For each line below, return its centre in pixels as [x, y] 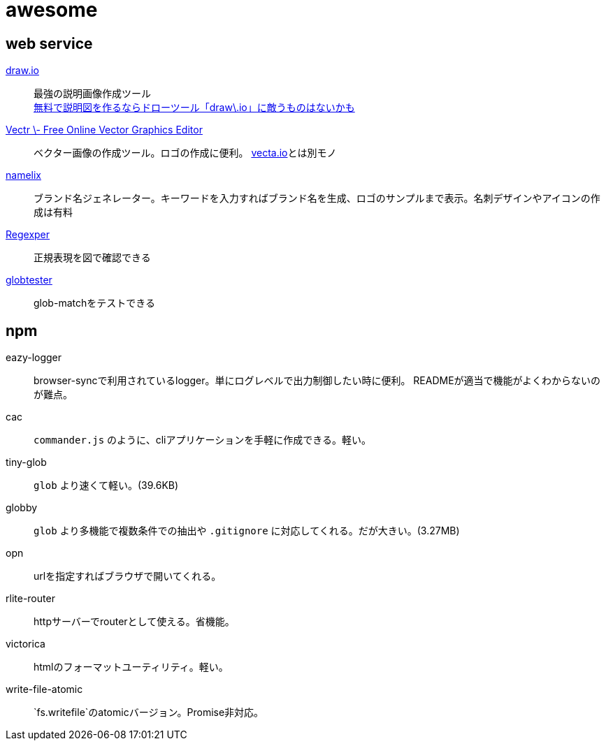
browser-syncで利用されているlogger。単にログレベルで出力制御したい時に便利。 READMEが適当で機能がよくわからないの [317, 381]
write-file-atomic [44, 689]
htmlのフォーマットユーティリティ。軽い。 [131, 667]
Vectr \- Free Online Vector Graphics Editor [104, 130]
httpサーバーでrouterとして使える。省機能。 [134, 622]
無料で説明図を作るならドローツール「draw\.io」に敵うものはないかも [194, 108]
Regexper [28, 235]
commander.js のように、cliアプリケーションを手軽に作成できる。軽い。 [202, 440]
